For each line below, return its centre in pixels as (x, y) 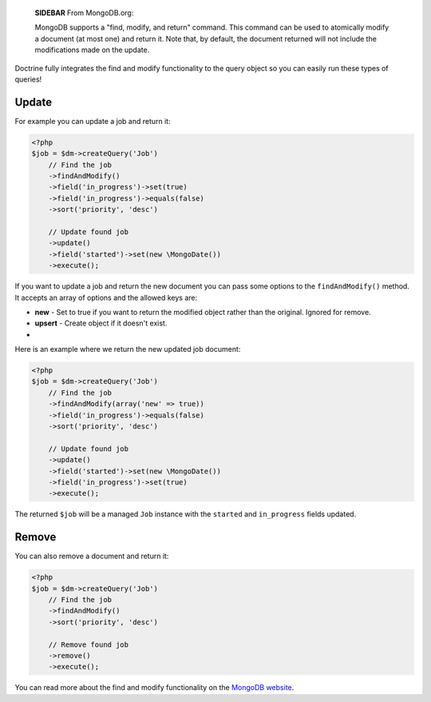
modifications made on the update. (92, 50)
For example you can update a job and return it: (93, 121)
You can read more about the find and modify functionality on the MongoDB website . (154, 688)
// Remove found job (89, 644)
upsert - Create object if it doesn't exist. (101, 323)
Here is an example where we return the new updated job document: (128, 349)
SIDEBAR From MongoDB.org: (84, 13)
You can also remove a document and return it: (92, 556)
